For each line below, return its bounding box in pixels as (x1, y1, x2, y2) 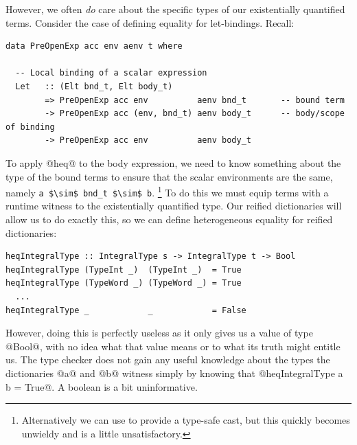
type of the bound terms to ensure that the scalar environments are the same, (5, 169, 333, 183)
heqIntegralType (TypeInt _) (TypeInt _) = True (5, 264, 242, 275)
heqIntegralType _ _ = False (5, 305, 246, 315)
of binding (5, 122, 55, 132)
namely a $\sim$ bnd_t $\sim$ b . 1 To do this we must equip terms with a (5, 183, 329, 199)
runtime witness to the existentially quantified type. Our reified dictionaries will (5, 198, 342, 213)
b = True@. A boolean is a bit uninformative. (5, 379, 198, 393)
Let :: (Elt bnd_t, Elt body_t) (15, 81, 173, 91)
